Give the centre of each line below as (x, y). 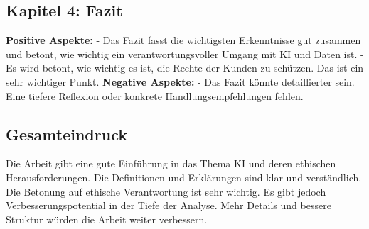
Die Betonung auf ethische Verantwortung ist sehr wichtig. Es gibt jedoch (166, 191)
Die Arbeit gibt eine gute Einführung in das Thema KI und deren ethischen (171, 163)
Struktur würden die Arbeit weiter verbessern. (107, 219)
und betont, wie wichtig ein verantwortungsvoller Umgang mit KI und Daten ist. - (185, 54)
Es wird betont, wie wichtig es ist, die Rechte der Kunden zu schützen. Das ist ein (185, 68)
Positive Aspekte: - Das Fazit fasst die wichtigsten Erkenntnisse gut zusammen (183, 40)
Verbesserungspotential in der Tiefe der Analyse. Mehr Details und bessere (169, 205)
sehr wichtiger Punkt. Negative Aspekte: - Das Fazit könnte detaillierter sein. (180, 81)
